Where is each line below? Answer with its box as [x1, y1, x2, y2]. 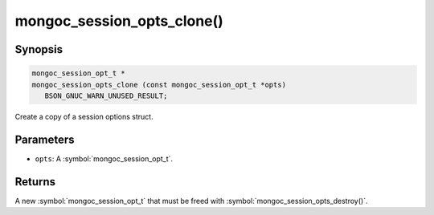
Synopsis [14, 43, 63, 56]
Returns [14, 175, 56, 189]
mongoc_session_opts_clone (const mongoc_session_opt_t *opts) [31, 80, 287, 89]
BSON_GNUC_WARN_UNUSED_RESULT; [44, 91, 168, 100]
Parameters [14, 132, 75, 146]
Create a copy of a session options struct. [14, 112, 154, 121]
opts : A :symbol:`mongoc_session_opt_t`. [35, 153, 173, 164]
